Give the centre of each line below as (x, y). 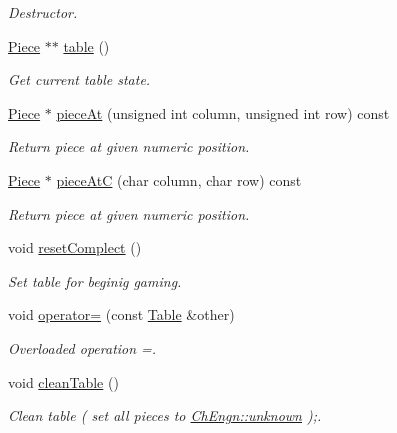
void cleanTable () (63, 381)
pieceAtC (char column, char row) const (179, 179)
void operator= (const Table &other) (121, 314)
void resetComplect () (75, 247)
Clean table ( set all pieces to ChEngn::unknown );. (165, 415)
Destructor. (43, 12)
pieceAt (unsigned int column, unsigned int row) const (223, 112)
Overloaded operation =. (82, 347)
